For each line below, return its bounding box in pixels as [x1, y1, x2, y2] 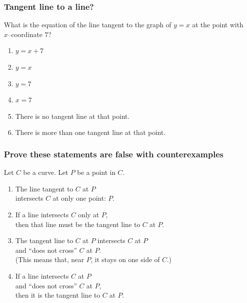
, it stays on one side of [90, 254, 160, 265]
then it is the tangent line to [15, 290, 100, 300]
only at [78, 209, 99, 219]
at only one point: [53, 193, 106, 203]
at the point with [192, 19, 244, 30]
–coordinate [8, 29, 43, 39]
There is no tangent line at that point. [15, 111, 130, 121]
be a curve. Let [23, 167, 69, 177]
